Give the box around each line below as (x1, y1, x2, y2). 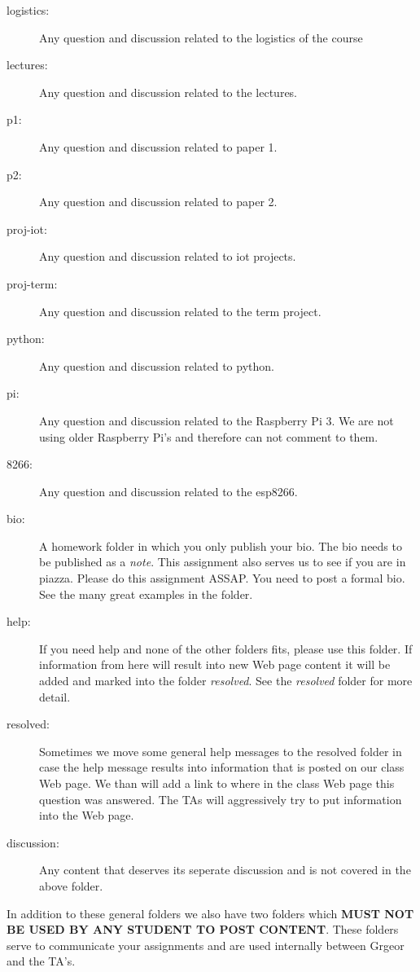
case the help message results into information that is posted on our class (39, 759, 405, 776)
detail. (39, 688, 71, 705)
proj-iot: (7, 220, 47, 237)
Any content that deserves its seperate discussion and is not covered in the (39, 861, 411, 878)
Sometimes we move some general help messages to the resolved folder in (39, 742, 402, 759)
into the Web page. (39, 807, 134, 824)
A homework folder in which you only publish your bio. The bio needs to (39, 537, 402, 554)
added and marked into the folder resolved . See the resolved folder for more (39, 672, 413, 689)
